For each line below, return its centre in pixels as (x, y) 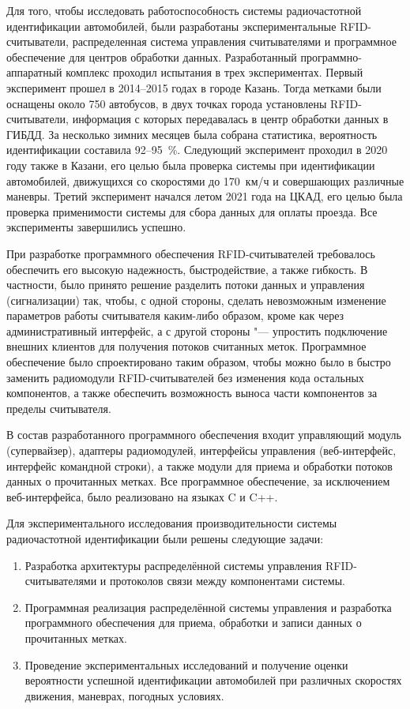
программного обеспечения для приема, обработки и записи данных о (193, 623)
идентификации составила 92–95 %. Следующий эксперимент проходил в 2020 (197, 150)
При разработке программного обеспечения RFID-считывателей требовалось (191, 253)
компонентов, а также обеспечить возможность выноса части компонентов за (192, 393)
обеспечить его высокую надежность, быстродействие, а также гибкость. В (187, 269)
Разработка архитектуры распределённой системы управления (173, 565)
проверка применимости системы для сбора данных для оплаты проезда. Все (192, 211)
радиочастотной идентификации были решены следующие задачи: (165, 538)
